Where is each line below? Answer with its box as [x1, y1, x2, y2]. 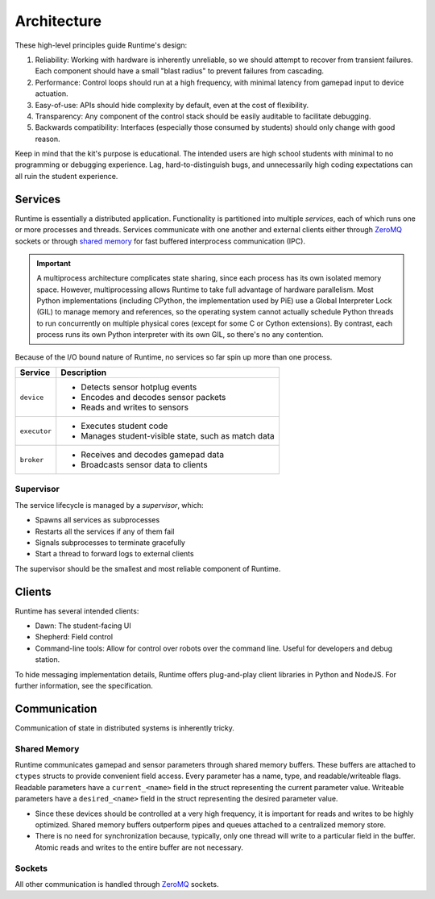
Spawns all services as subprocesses [35, 515, 160, 525]
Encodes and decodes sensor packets [81, 392, 226, 403]
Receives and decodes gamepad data [81, 449, 225, 460]
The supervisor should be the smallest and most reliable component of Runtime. [14, 564, 281, 573]
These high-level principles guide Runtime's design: [14, 40, 188, 50]
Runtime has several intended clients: [14, 606, 139, 616]
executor [19, 427, 52, 435]
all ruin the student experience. [14, 171, 118, 181]
